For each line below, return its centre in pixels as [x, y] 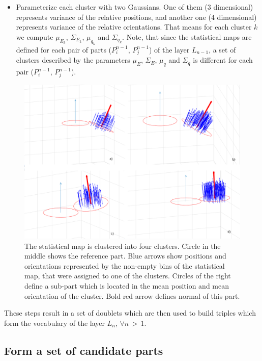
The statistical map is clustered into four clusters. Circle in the [123, 246]
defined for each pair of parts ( [64, 49]
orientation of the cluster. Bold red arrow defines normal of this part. [132, 295]
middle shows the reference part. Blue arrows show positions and [125, 256]
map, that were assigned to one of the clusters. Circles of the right [128, 276]
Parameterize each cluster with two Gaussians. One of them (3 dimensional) [135, 7]
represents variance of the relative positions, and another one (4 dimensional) [136, 17]
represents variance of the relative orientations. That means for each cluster [134, 27]
